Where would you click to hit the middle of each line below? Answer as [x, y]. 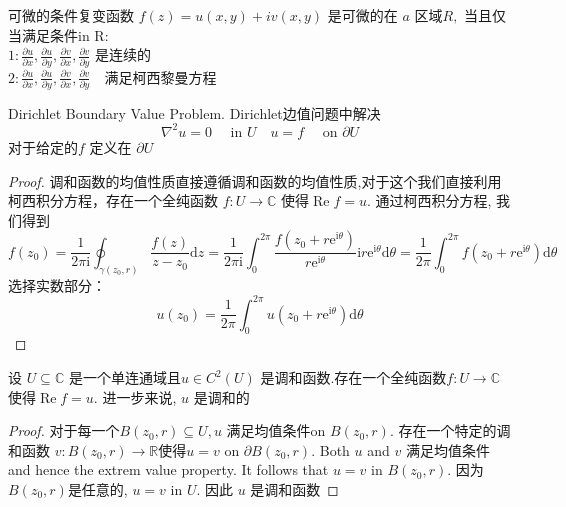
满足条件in [55, 34]
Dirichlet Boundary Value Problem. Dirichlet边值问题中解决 [194, 112]
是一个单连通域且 [124, 377]
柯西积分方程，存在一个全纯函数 [113, 200]
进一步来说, [139, 396]
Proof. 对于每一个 [64, 430]
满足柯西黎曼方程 [160, 76]
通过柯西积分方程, [433, 200]
